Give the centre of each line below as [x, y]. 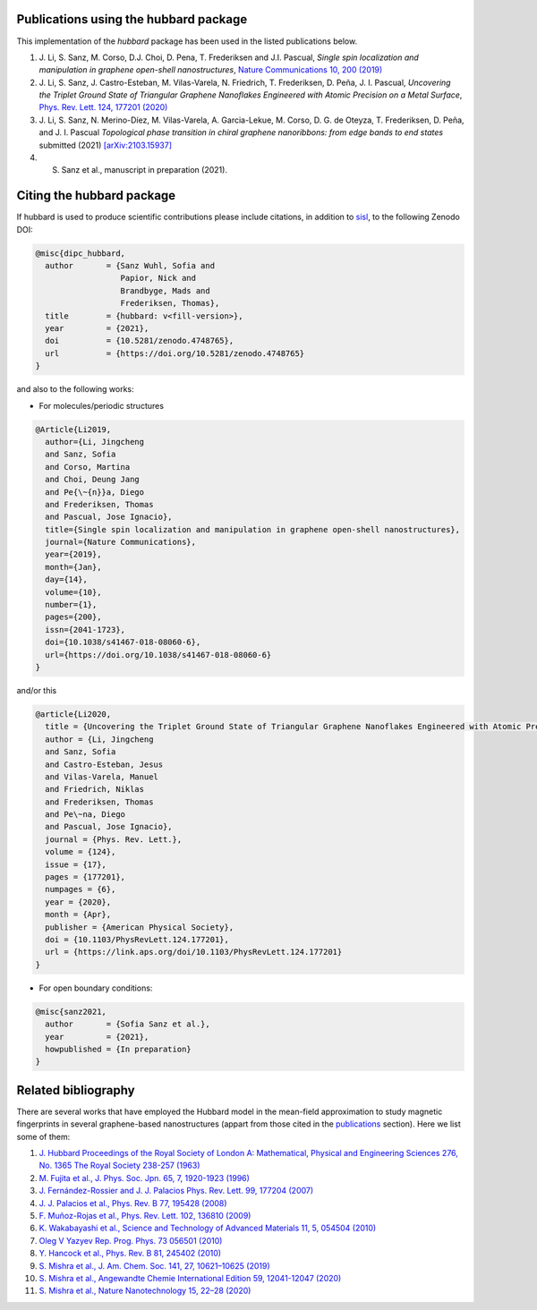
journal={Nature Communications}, [121, 542]
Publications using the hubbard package [132, 19]
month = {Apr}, [78, 914]
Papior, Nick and [158, 278]
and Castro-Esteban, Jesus [104, 764]
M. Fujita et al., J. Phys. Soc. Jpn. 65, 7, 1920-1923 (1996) [145, 1178]
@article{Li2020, [73, 714]
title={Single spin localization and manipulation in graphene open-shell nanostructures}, [253, 529]
